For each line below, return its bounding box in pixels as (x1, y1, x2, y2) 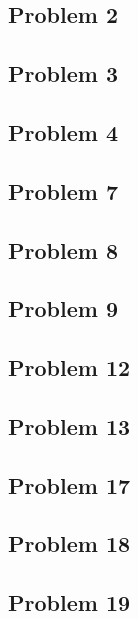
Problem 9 (8, 293, 118, 324)
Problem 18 (8, 528, 131, 559)
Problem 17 (8, 469, 131, 500)
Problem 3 (8, 58, 118, 89)
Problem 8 (8, 234, 118, 265)
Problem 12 (8, 352, 131, 383)
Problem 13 (8, 410, 131, 441)
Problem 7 (8, 175, 118, 206)
